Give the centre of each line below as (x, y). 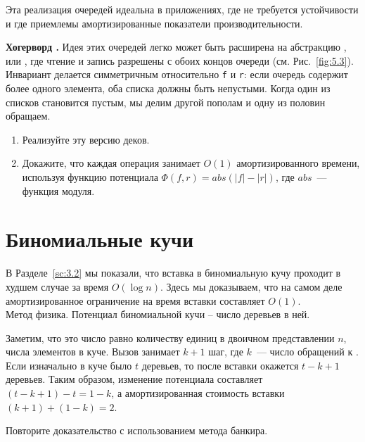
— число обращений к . (307, 352)
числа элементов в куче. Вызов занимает (93, 352)
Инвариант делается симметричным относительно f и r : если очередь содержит (177, 74)
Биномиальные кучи (100, 239)
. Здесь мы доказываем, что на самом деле (251, 286)
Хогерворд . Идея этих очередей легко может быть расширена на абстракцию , (176, 47)
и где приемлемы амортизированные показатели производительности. (154, 23)
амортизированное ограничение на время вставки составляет (135, 300)
